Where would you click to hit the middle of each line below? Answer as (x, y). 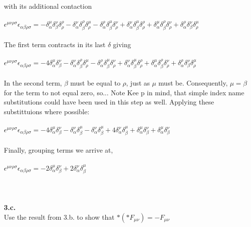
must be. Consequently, (193, 83)
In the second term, (33, 83)
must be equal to (95, 83)
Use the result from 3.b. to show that (59, 217)
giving (122, 44)
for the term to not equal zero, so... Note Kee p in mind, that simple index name (124, 92)
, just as (138, 83)
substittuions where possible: (47, 111)
